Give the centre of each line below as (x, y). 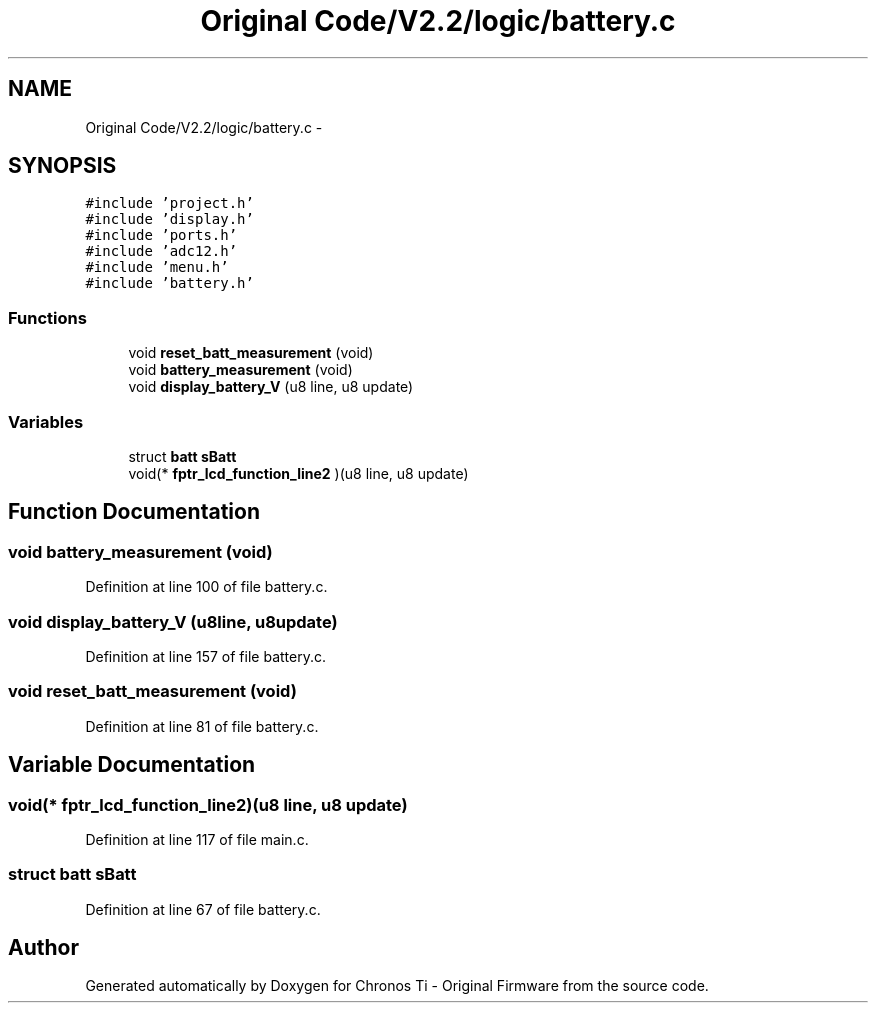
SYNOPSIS (62, 166)
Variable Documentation (132, 765)
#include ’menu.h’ (157, 267)
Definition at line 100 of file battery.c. (206, 587)
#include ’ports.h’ (161, 235)
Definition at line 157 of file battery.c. (205, 656)
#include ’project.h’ (169, 203)
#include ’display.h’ (169, 219)
